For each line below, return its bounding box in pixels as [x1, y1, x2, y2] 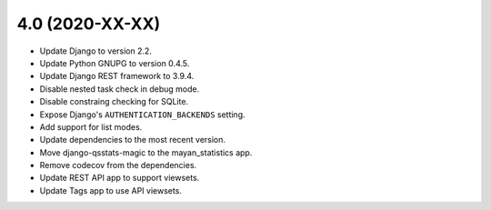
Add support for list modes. [39, 121, 143, 132]
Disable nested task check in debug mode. [39, 83, 200, 95]
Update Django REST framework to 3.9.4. [39, 71, 195, 82]
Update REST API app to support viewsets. [39, 173, 200, 184]
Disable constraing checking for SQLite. [39, 96, 189, 107]
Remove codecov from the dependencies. [39, 160, 197, 171]
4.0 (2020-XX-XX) [16, 14, 161, 34]
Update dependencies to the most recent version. [39, 135, 226, 145]
